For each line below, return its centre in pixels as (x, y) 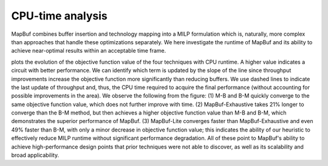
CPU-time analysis (59, 16)
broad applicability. (35, 155)
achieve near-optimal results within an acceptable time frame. (89, 51)
